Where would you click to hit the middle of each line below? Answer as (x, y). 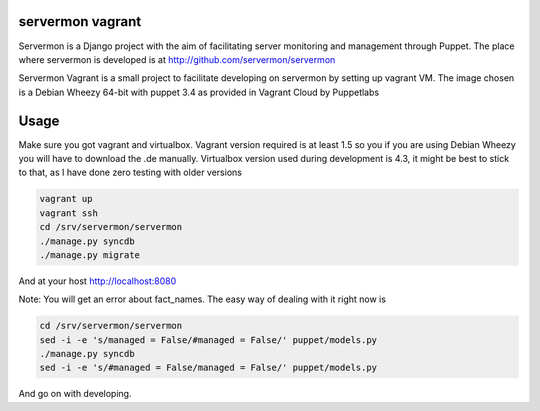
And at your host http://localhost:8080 (97, 281)
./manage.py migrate (89, 254)
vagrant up (66, 199)
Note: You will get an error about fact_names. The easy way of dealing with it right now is (202, 299)
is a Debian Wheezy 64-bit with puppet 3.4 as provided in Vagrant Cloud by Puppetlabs (199, 92)
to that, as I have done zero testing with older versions (130, 172)
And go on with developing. (75, 394)
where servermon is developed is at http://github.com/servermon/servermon (177, 59)
